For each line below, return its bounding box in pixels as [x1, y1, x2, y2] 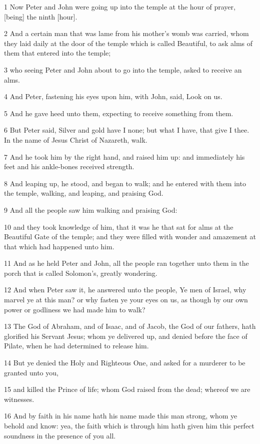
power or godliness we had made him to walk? [4, 304, 145, 314]
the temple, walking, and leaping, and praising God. [4, 188, 163, 198]
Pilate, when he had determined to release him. [4, 340, 149, 351]
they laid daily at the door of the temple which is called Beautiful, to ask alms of [4, 38, 253, 48]
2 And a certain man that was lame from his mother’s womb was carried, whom [4, 28, 249, 39]
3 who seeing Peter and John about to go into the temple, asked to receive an [4, 64, 242, 75]
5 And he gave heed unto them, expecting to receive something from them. [4, 108, 233, 118]
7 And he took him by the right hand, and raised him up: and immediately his [4, 151, 245, 162]
